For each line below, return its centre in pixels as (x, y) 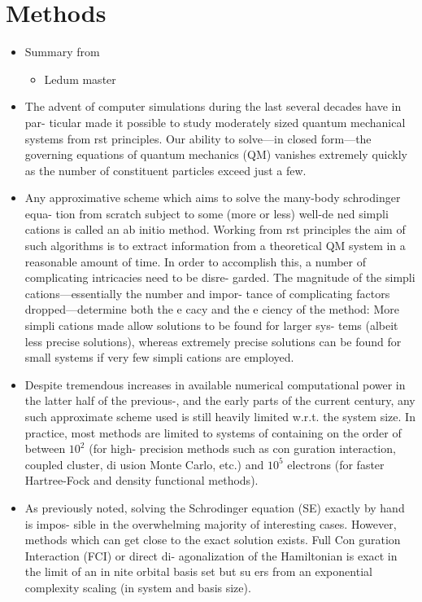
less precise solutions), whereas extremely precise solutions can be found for (213, 341)
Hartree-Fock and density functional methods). (141, 480)
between (45, 448)
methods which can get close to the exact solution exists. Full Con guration (213, 540)
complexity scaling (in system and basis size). (138, 587)
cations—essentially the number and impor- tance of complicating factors (207, 293)
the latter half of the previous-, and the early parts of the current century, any (220, 400)
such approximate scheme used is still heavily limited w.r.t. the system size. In (220, 416)
